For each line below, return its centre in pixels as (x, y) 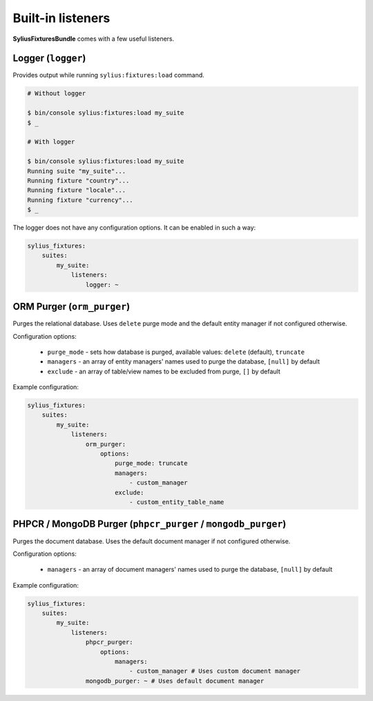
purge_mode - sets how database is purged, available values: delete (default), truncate (176, 352)
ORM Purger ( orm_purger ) (71, 307)
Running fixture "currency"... (80, 200)
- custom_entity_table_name (176, 502)
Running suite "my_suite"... (77, 171)
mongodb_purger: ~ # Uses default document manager (175, 681)
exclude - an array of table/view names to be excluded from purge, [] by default (164, 371)
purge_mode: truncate (151, 464)
